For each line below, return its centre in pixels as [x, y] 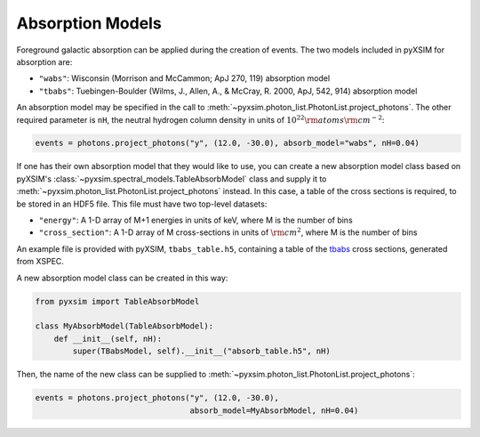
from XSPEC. [40, 262]
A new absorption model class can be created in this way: [122, 278]
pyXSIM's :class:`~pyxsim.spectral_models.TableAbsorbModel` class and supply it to [172, 179]
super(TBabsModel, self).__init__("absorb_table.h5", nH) [201, 351]
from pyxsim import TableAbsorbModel [117, 301]
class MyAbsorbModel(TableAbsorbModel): [124, 326]
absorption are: [44, 61]
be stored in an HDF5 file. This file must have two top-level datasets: [142, 204]
